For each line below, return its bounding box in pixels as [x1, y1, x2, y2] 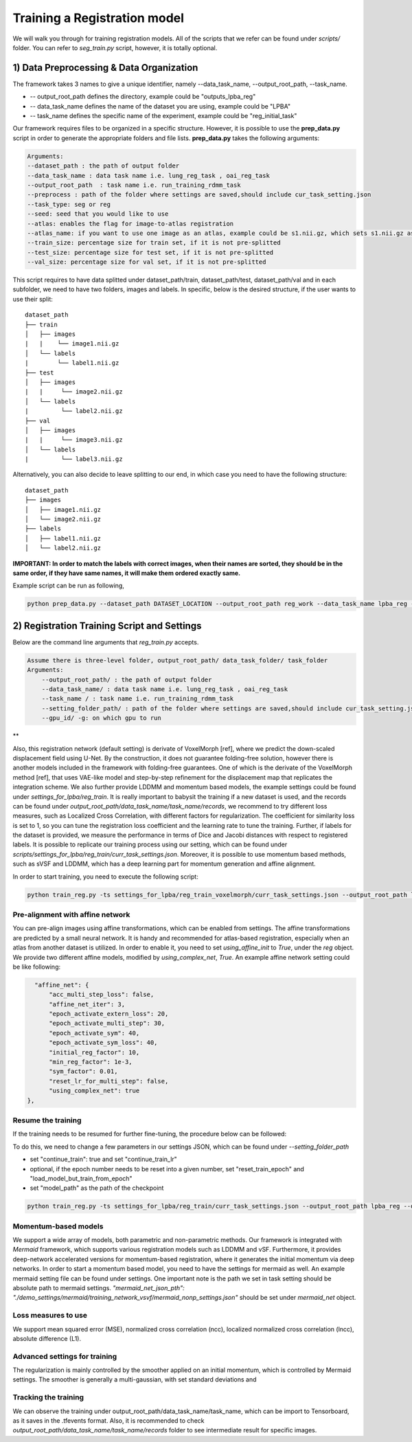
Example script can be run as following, [12, 581, 125, 590]
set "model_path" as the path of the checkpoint [30, 1184, 164, 1192]
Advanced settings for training [12, 1351, 117, 1361]
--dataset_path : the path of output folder [27, 162, 180, 170]
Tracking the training [12, 1393, 84, 1402]
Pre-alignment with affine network [12, 910, 130, 919]
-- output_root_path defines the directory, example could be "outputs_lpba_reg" [30, 93, 256, 101]
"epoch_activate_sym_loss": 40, [49, 1039, 158, 1047]
